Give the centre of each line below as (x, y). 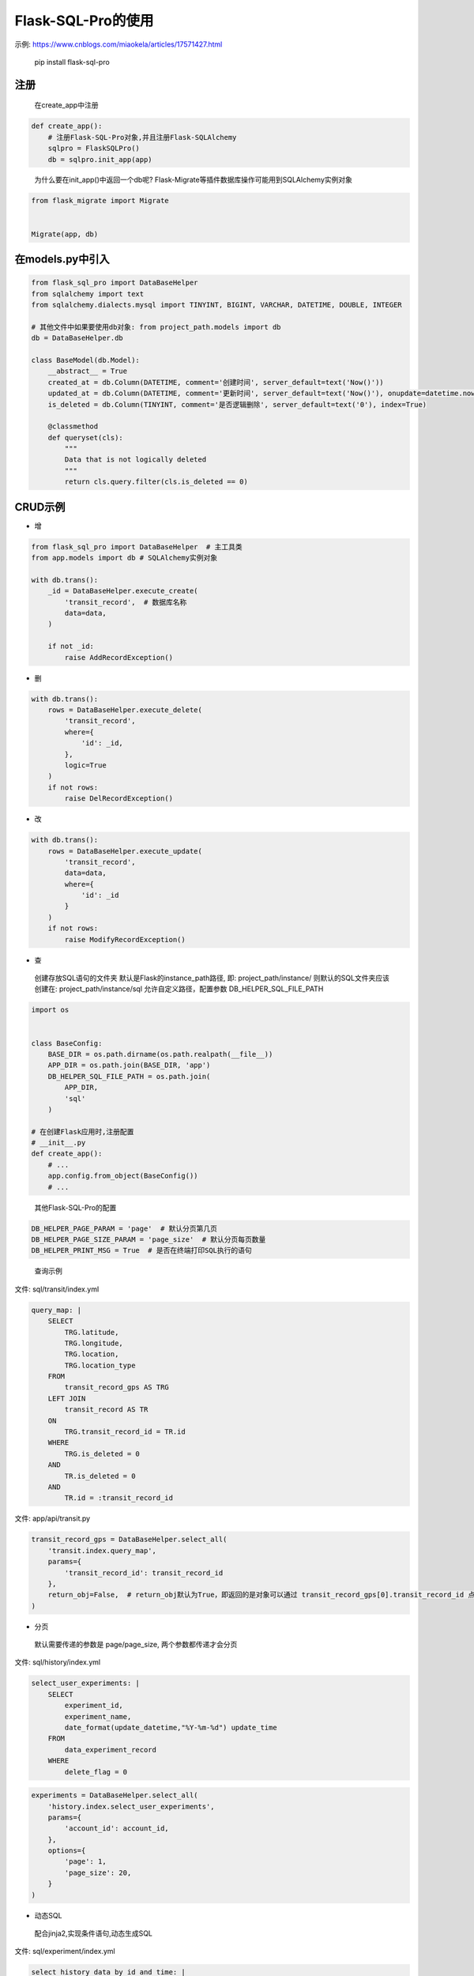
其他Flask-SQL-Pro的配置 (75, 1207)
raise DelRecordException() (119, 799)
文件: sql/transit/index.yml (57, 1289)
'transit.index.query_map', (102, 1550)
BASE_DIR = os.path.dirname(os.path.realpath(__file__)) (160, 1054)
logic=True (85, 765)
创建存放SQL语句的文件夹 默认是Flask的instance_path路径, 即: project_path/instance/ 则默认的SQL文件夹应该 (212, 978)
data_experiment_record (111, 1750)
